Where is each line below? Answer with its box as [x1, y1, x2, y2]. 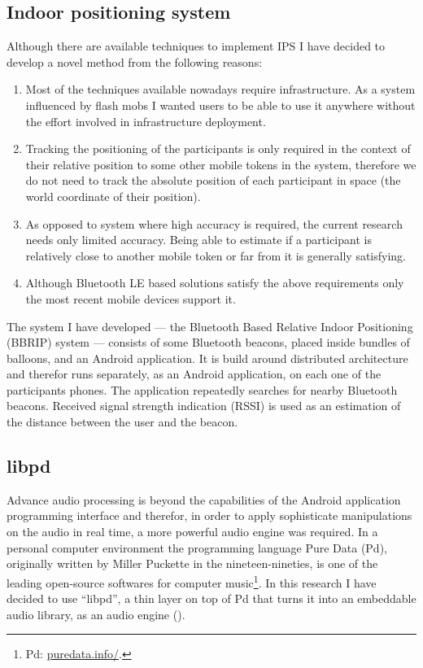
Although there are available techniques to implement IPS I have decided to [7, 37, 386, 55]
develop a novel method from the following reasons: [7, 53, 263, 70]
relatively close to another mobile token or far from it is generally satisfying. [25, 247, 407, 264]
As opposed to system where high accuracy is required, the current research [25, 215, 403, 232]
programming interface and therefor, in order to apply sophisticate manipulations [7, 507, 412, 524]
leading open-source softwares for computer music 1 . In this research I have [7, 571, 377, 591]
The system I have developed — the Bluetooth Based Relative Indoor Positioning [7, 317, 413, 334]
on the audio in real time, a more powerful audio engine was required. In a [7, 523, 378, 540]
